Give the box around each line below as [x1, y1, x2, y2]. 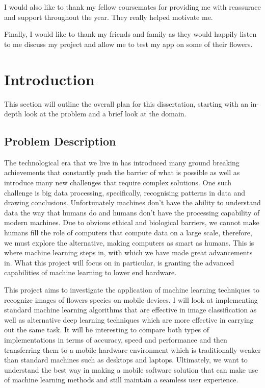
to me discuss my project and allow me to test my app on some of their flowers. [4, 38, 253, 49]
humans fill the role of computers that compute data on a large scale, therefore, [4, 227, 252, 238]
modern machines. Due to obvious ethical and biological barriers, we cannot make [4, 217, 259, 228]
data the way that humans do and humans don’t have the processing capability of [4, 207, 260, 217]
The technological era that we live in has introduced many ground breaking [4, 157, 240, 167]
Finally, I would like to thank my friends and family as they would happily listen [4, 29, 257, 39]
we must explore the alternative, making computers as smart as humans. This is [4, 237, 254, 248]
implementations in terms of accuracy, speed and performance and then [4, 334, 227, 345]
